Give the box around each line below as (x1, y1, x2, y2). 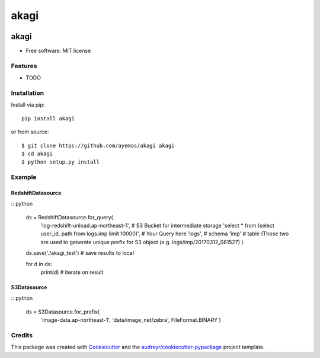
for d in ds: (25, 260, 53, 267)
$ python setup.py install (21, 159, 100, 165)
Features (11, 62, 37, 70)
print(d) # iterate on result (40, 268, 104, 276)
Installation (11, 89, 44, 97)
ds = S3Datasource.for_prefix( (25, 308, 100, 315)
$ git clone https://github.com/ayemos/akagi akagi (21, 142, 175, 149)
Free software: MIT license (25, 47, 91, 55)
